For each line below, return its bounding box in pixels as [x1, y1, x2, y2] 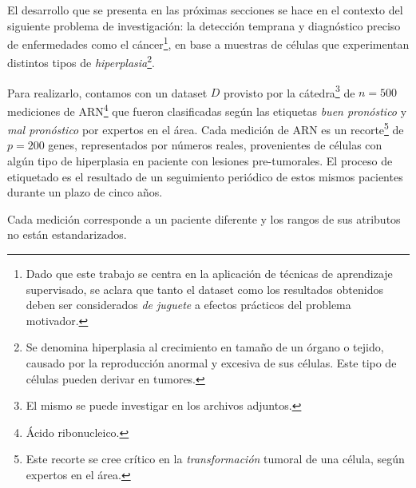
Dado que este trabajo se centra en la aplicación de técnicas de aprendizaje [26, 265, 393, 281]
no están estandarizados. [7, 226, 127, 243]
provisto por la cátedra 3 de [224, 81, 355, 101]
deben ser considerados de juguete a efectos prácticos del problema [26, 296, 351, 313]
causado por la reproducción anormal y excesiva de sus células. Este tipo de [26, 354, 397, 371]
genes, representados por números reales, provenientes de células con [48, 137, 382, 153]
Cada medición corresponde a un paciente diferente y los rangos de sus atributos [7, 210, 401, 227]
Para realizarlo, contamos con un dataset [7, 84, 208, 101]
